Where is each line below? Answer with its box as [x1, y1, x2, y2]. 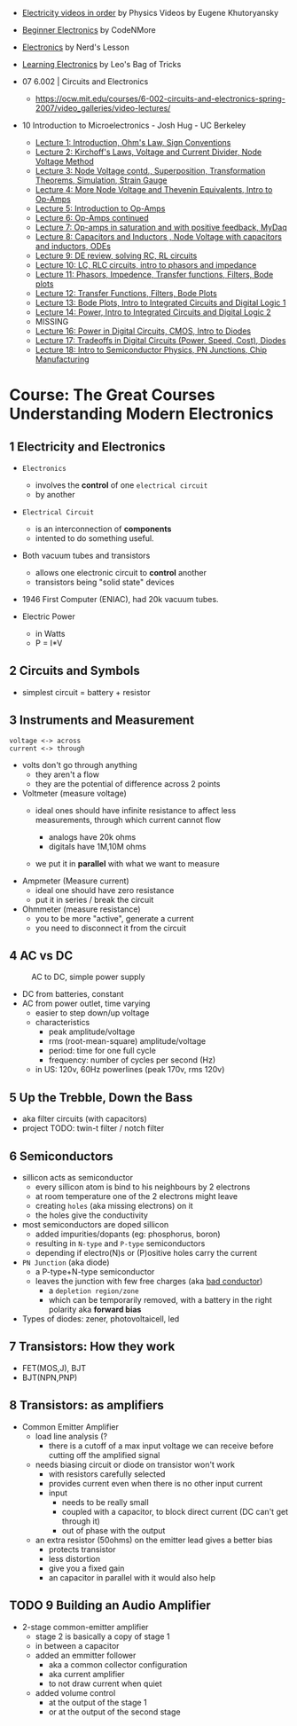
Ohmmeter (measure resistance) [21, 904, 141, 914]
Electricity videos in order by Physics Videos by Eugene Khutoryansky [21, 8, 279, 18]
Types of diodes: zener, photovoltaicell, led [21, 1314, 180, 1324]
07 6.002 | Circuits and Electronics [21, 76, 149, 87]
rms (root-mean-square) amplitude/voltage [48, 1036, 207, 1047]
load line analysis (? [35, 1431, 108, 1441]
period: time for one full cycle [48, 1046, 157, 1056]
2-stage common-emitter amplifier [21, 1621, 149, 1632]
